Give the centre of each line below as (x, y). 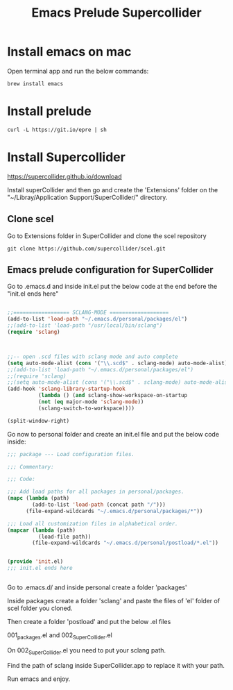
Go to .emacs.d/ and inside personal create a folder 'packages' (97, 587)
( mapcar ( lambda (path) (42, 530)
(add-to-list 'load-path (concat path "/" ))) (99, 505)
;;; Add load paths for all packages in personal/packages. (96, 492)
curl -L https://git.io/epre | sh (57, 130)
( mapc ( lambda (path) (38, 498)
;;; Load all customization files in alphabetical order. (93, 523)
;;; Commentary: (31, 466)
